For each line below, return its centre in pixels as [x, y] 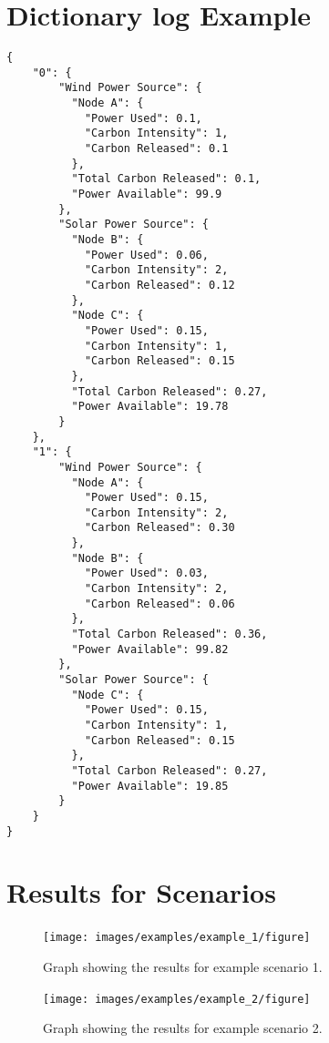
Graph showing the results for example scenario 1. [183, 967]
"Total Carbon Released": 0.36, [170, 634]
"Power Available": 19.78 [150, 407]
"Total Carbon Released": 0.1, [166, 179]
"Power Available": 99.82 [150, 649]
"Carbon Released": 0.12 [159, 285]
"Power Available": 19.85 [150, 786]
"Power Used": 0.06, [146, 255]
